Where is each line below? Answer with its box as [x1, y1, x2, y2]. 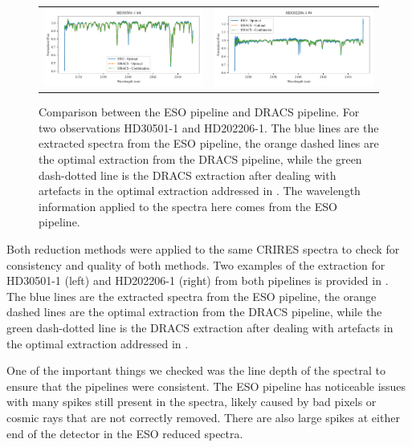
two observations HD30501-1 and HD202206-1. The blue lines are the [39, 119, 379, 136]
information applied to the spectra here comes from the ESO [39, 197, 337, 214]
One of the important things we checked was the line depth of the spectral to [6, 362, 385, 379]
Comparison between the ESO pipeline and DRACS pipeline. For [39, 104, 360, 120]
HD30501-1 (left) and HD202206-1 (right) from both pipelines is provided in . [6, 272, 389, 289]
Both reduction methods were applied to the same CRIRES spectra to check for [6, 241, 400, 258]
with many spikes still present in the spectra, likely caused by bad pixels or [6, 393, 377, 410]
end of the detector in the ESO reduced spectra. [6, 425, 243, 441]
